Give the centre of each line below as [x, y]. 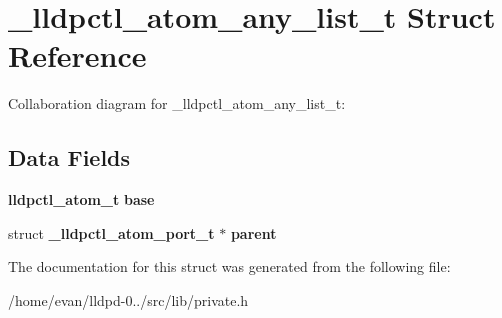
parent [253, 232]
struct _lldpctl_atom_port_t [111, 232]
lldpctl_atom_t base [81, 199]
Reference [77, 55]
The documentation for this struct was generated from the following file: [229, 266]
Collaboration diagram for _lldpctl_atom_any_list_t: [177, 103]
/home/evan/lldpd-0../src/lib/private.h [128, 299]
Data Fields [69, 157]
